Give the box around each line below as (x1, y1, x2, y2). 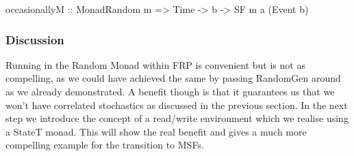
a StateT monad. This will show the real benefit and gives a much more (5, 124, 307, 138)
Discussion (5, 31, 64, 48)
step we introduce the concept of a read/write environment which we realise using (5, 111, 349, 125)
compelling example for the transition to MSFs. (5, 138, 204, 152)
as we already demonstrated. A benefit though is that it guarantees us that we (5, 84, 335, 98)
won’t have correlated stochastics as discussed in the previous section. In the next (5, 97, 348, 112)
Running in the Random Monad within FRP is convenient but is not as (5, 57, 305, 72)
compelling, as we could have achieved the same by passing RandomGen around (5, 71, 341, 85)
